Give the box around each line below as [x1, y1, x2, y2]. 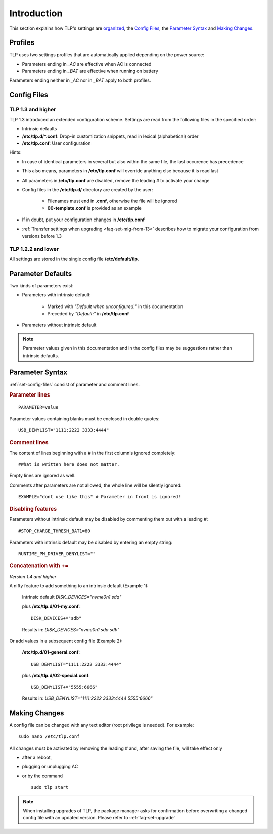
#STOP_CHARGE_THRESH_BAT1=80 [18, 528, 90, 534]
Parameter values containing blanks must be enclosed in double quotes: [9, 415, 160, 422]
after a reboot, [22, 754, 52, 761]
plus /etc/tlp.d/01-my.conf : [22, 603, 80, 609]
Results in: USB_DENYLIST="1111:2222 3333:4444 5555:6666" [22, 695, 153, 701]
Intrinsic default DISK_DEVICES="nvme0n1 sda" [22, 594, 122, 600]
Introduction [9, 8, 63, 19]
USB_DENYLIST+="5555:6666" [31, 684, 98, 690]
